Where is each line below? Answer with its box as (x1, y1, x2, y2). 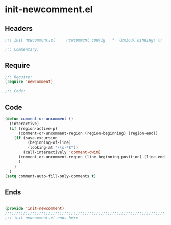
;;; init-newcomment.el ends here (5, 215, 79, 220)
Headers (5, 24, 33, 33)
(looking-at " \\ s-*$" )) (27, 145, 79, 150)
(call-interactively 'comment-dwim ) (23, 150, 101, 155)
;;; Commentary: (5, 47, 39, 52)
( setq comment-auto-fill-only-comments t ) (5, 173, 96, 179)
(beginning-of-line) (27, 140, 71, 146)
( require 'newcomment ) (5, 79, 53, 85)
